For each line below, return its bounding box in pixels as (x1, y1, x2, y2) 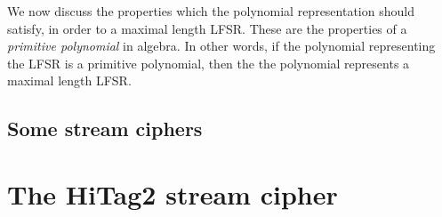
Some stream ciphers (7, 115, 203, 142)
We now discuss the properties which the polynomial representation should (7, 2, 414, 20)
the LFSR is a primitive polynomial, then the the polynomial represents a (7, 53, 410, 72)
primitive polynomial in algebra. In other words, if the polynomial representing (7, 36, 436, 55)
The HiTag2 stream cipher (7, 175, 338, 212)
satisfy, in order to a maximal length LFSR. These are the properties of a (7, 19, 407, 37)
